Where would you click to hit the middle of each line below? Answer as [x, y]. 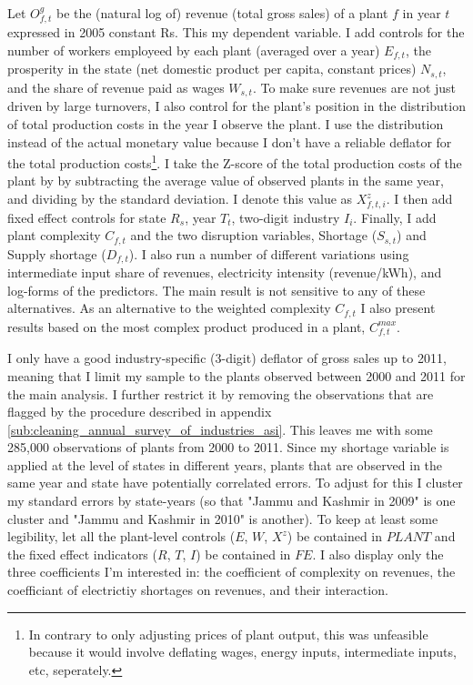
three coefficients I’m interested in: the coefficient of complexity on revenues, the [231, 572]
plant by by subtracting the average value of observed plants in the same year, [226, 181]
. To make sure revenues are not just [354, 87]
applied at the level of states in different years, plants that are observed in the [225, 464]
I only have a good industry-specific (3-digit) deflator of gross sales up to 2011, [227, 358]
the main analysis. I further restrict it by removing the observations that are [221, 393]
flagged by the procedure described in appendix [140, 412]
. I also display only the [378, 554]
